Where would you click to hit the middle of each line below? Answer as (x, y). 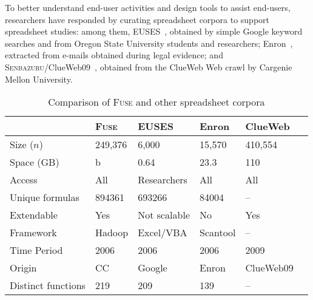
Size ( (22, 145)
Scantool (217, 233)
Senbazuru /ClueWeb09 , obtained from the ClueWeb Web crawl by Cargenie (149, 66)
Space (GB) (35, 162)
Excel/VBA (163, 233)
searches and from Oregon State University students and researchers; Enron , (149, 43)
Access (24, 180)
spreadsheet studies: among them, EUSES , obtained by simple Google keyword (154, 31)
